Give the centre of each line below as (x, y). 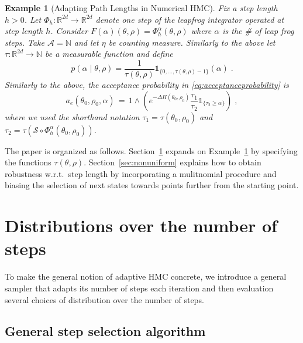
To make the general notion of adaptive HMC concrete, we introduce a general (146, 276)
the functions (28, 162)
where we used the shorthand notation (72, 116)
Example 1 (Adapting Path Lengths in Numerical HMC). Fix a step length (141, 8)
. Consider (69, 31)
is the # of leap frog (258, 31)
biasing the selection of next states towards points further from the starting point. (152, 185)
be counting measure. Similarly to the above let (192, 42)
